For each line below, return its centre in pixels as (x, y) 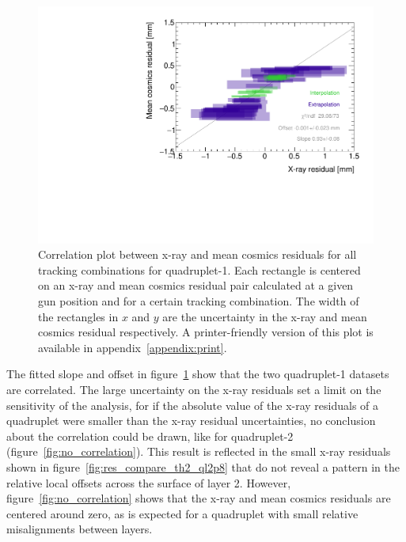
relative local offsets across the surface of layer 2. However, (149, 482)
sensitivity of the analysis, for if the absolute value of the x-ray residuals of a (193, 405)
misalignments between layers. (80, 529)
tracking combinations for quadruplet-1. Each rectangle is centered (199, 269)
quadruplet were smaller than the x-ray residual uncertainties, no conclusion (191, 421)
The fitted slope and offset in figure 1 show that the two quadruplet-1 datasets (198, 374)
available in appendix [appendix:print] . (133, 347)
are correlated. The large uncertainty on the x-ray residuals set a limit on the (194, 389)
